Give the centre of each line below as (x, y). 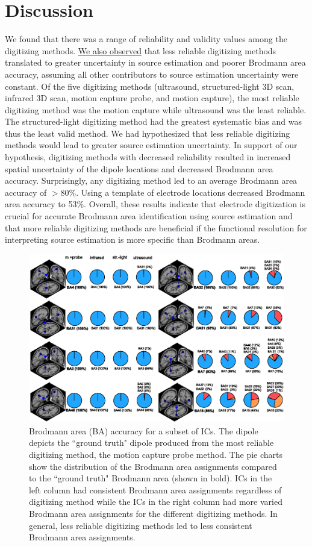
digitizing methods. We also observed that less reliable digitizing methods (141, 50)
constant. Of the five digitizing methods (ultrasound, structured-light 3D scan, (150, 86)
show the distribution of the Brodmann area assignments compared (153, 466)
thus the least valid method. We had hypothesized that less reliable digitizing (148, 133)
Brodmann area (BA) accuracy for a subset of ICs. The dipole (144, 430)
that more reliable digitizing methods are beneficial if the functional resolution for (156, 227)
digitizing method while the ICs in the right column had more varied (156, 502)
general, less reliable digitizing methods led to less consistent (141, 525)
